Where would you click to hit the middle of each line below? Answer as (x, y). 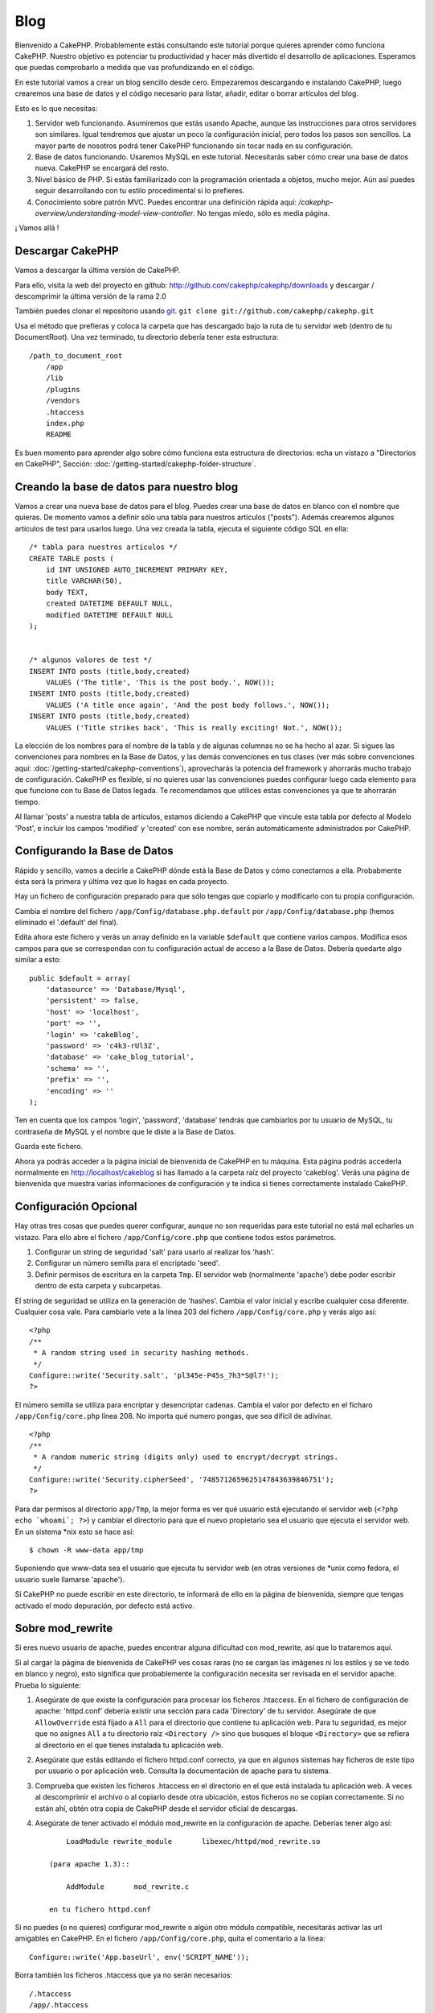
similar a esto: (38, 960)
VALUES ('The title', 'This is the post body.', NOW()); (160, 682)
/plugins (63, 389)
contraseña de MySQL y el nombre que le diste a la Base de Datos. (125, 1131)
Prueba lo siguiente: (48, 1685)
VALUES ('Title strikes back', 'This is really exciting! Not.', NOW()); (194, 727)
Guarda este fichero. (49, 1147)
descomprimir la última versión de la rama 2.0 (90, 296)
